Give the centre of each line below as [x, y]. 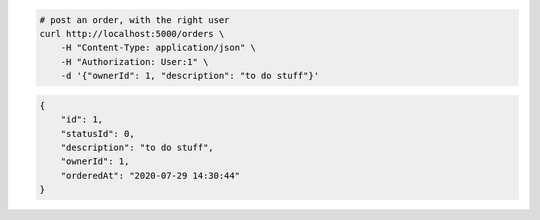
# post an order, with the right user [134, 19]
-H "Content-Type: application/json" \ [158, 48]
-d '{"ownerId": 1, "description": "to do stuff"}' [190, 76]
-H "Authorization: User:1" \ [134, 61]
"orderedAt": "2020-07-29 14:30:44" [150, 175]
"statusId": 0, [97, 133]
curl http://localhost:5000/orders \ [132, 33]
